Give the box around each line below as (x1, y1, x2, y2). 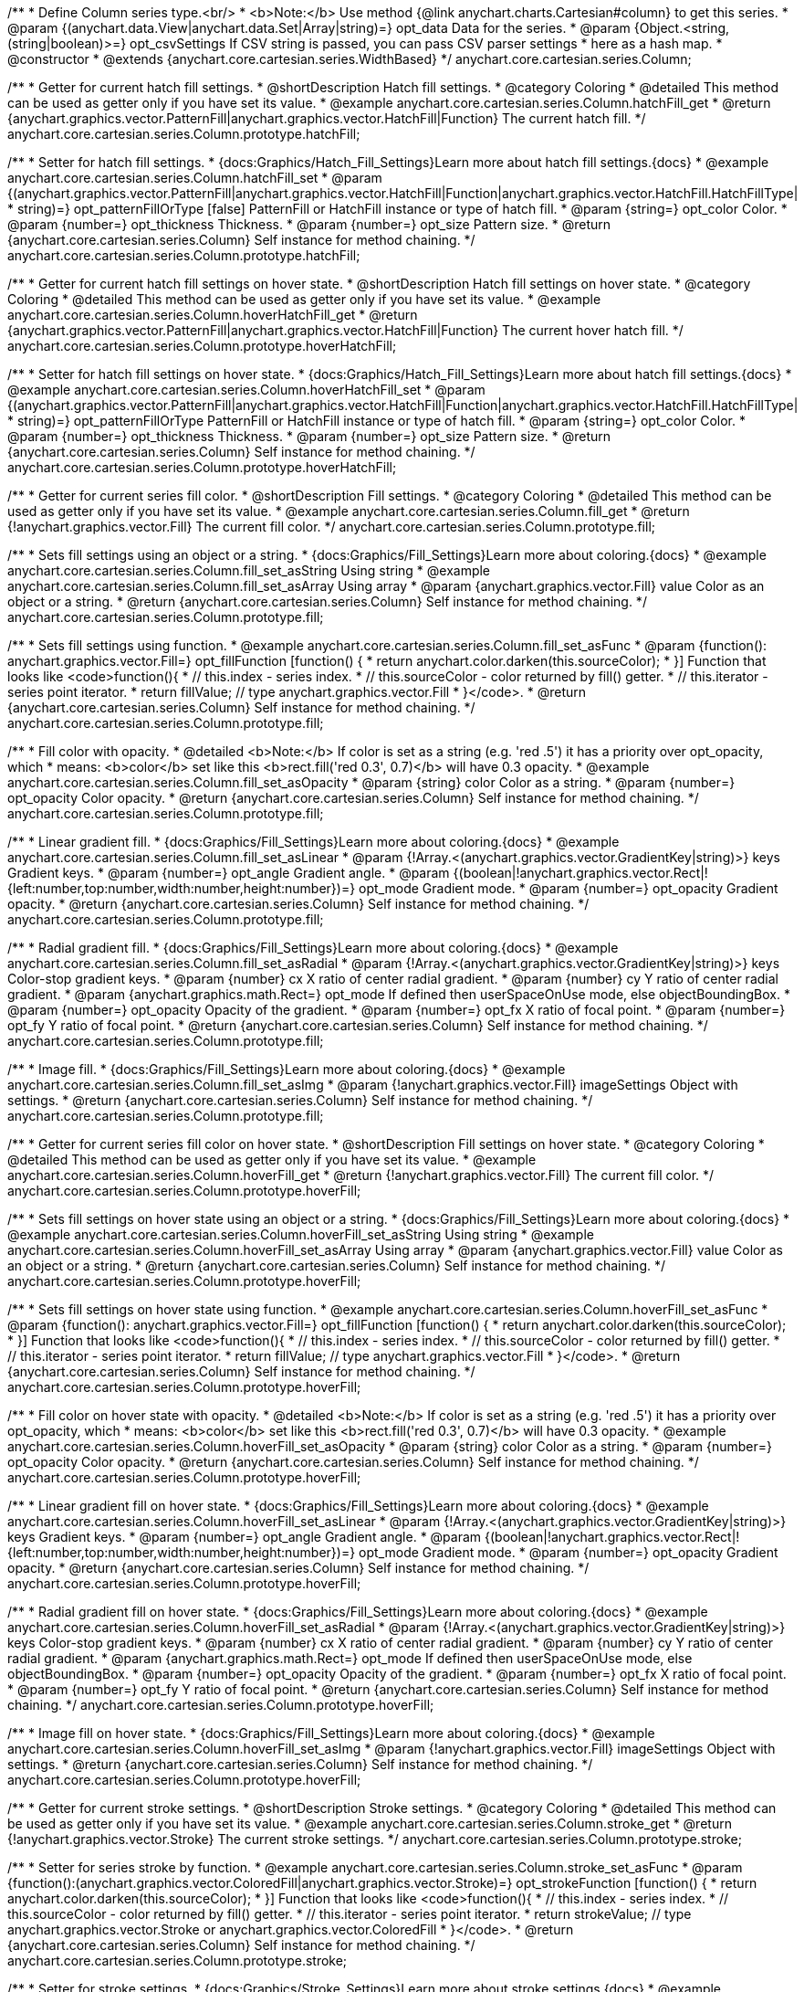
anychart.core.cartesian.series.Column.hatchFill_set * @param (7, 170, 382, 185)
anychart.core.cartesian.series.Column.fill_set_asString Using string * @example (7, 563, 491, 578)
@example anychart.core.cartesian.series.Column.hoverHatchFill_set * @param (7, 382, 486, 397)
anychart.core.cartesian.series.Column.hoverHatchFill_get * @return (7, 307, 418, 322)
